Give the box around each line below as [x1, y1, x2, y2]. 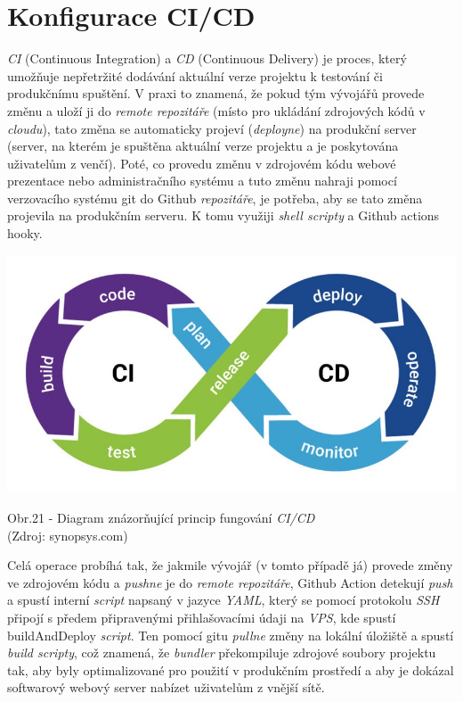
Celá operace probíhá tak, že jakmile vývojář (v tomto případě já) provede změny [7, 556, 453, 574]
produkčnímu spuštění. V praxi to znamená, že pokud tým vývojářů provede [7, 84, 425, 103]
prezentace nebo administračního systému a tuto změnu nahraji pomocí [7, 171, 397, 190]
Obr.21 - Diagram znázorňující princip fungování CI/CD [7, 508, 315, 527]
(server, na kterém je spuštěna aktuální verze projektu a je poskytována [7, 136, 399, 155]
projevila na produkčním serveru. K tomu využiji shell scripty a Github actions [7, 206, 440, 225]
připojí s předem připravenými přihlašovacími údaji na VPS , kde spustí [7, 608, 396, 627]
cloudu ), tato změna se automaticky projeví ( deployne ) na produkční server [7, 119, 417, 137]
